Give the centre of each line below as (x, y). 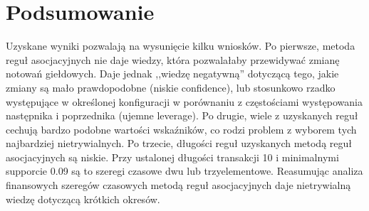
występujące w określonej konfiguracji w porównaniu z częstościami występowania (184, 101)
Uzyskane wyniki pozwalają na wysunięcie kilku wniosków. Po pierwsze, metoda (181, 46)
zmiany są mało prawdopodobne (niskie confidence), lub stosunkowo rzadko (171, 87)
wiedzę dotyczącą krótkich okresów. (83, 199)
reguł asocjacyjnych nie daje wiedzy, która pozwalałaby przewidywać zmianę (173, 59)
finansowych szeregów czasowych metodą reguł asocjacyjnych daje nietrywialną (178, 185)
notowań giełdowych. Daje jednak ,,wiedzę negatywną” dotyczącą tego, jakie (172, 74)
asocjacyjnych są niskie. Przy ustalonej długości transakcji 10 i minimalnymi (172, 157)
